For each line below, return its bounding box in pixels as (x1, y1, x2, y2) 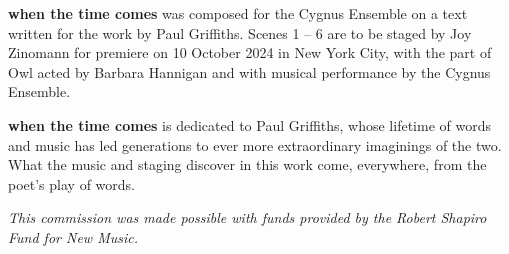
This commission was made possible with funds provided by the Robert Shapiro (8, 207, 487, 228)
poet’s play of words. (8, 173, 135, 194)
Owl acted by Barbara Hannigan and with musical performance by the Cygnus (8, 61, 491, 82)
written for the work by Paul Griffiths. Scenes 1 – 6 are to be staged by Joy (8, 22, 472, 43)
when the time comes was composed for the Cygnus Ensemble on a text (8, 3, 468, 23)
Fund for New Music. (8, 226, 138, 247)
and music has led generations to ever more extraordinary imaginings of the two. (8, 134, 502, 155)
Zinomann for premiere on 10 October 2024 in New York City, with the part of (8, 42, 492, 63)
